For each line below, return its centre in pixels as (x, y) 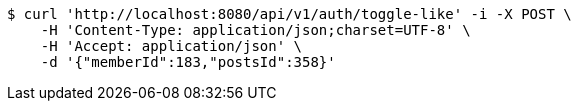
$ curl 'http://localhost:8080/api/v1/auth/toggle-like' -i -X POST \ (289, 14)
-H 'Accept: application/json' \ (171, 46)
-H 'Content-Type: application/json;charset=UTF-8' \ (255, 30)
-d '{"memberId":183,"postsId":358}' (188, 62)
